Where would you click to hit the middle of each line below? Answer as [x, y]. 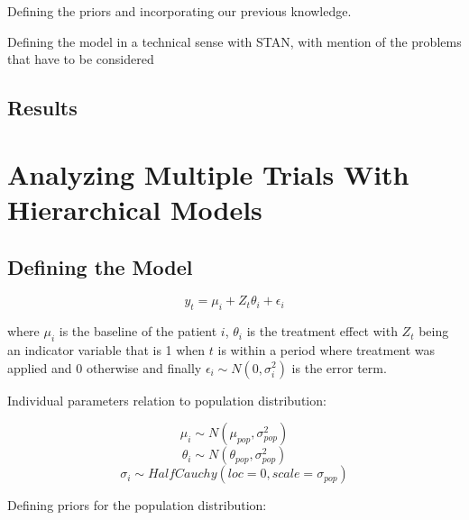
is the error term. [339, 367]
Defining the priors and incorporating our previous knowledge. [179, 11]
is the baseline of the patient [138, 331]
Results [42, 108]
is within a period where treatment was [326, 349]
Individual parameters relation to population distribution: [167, 400]
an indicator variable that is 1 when [106, 349]
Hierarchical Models [135, 209]
